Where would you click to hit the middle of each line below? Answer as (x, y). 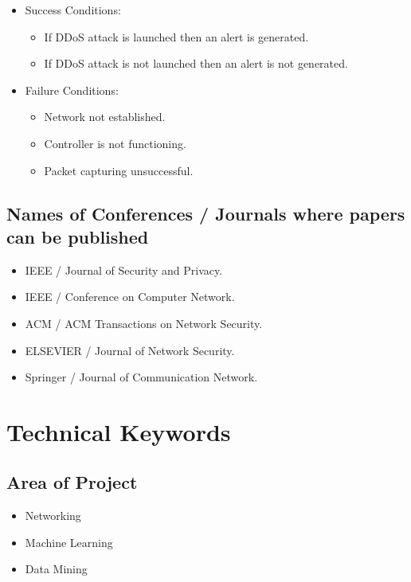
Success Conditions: (73, 10)
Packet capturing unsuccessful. (119, 170)
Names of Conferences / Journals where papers (206, 213)
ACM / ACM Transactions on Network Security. (144, 323)
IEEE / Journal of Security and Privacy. (124, 270)
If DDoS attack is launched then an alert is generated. (176, 36)
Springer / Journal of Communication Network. (141, 377)
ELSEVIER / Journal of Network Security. (130, 350)
